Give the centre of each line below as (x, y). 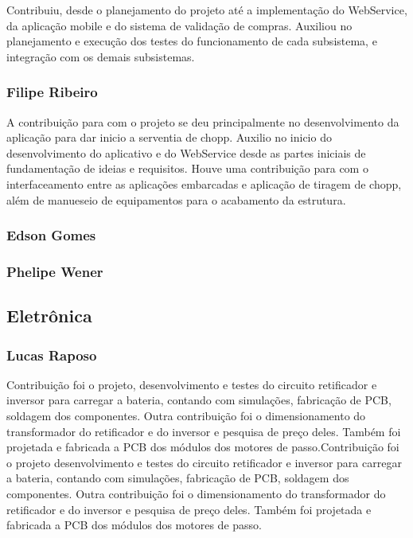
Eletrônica (49, 316)
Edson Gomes (51, 235)
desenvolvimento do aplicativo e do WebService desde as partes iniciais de (186, 152)
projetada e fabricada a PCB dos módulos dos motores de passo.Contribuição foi (203, 447)
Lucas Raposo (52, 355)
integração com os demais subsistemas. (101, 56)
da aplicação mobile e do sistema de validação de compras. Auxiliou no (179, 25)
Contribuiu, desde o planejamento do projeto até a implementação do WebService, (207, 10)
